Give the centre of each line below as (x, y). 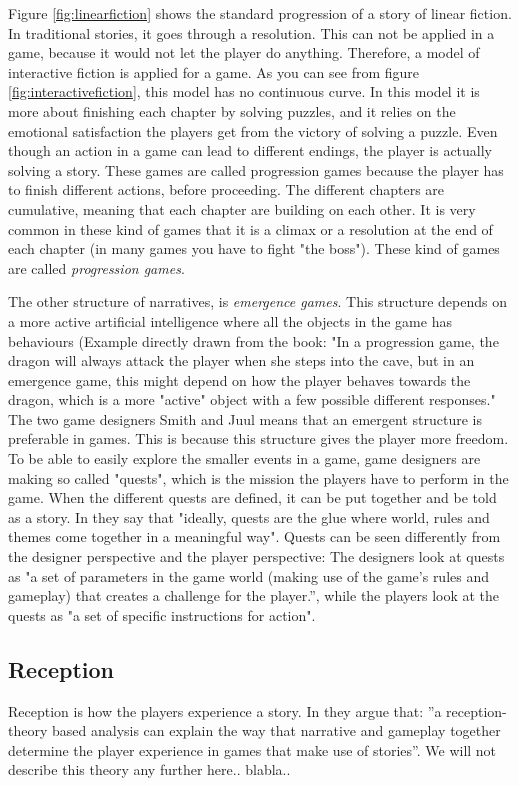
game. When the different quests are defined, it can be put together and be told (252, 497)
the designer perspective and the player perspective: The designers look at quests (256, 556)
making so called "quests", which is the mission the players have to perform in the (258, 477)
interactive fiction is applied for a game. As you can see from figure (214, 71)
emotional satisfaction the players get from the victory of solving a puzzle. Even (253, 130)
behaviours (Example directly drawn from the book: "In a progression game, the (253, 340)
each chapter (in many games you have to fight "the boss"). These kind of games (254, 248)
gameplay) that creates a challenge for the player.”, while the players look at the (254, 595)
